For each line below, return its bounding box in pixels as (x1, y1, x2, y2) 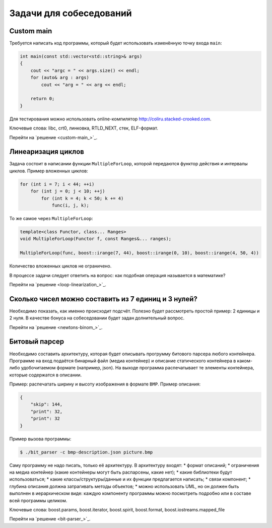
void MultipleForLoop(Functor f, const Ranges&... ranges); (20, 236, 172, 242)
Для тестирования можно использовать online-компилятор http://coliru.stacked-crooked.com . (9, 116, 212, 122)
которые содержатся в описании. (9, 372, 82, 378)
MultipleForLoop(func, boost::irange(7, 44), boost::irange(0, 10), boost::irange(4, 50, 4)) (20, 250, 259, 256)
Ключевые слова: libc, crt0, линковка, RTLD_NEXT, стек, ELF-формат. (9, 125, 159, 131)
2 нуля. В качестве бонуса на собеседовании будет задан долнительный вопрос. (9, 315, 185, 321)
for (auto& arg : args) (30, 75, 89, 81)
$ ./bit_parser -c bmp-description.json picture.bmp (20, 449, 153, 455)
